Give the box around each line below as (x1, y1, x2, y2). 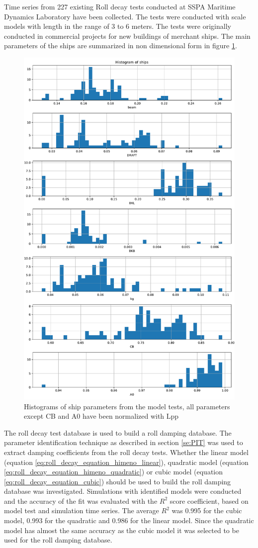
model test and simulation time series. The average (4, 505, 159, 516)
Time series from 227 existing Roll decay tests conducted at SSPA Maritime (4, 1, 236, 11)
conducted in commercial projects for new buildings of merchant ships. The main (4, 30, 251, 41)
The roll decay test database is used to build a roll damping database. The (4, 427, 232, 438)
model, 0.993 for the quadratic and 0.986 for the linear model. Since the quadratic (4, 515, 254, 526)
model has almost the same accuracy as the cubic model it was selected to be (4, 525, 239, 535)
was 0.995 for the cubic (172, 505, 242, 516)
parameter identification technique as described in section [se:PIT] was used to (4, 437, 243, 448)
